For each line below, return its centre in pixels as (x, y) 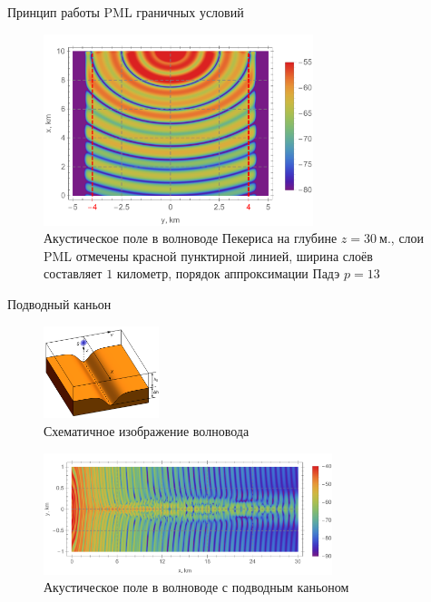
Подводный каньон (59, 303)
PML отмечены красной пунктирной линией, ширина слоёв (208, 255)
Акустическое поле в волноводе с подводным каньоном (196, 587)
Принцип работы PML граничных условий (126, 12)
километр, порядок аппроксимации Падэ (228, 273)
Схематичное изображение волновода (147, 430)
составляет (73, 273)
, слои (407, 238)
